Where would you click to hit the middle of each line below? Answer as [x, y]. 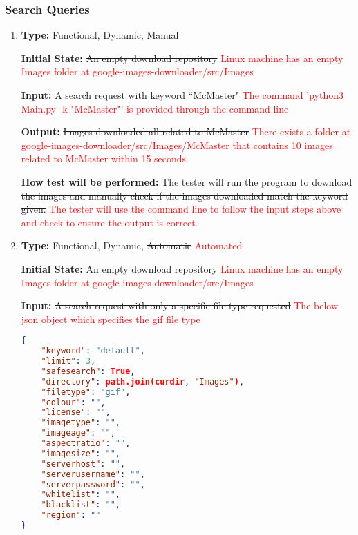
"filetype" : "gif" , [86, 392]
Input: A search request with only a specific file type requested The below [180, 305]
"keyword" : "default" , [93, 351]
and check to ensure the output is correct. [110, 222]
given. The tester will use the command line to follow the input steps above [181, 209]
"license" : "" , [76, 412]
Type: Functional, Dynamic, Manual [100, 35]
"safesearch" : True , [88, 371]
